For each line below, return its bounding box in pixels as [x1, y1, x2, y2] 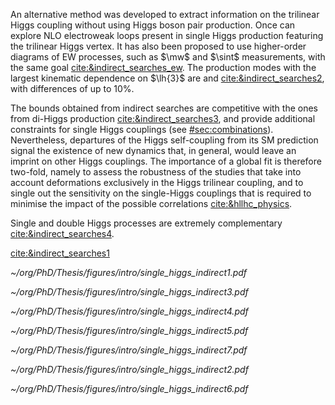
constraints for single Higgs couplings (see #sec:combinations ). [10, 124, 274, 135]
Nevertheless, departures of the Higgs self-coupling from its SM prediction [10, 134, 319, 146]
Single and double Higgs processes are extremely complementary [10, 217, 283, 229]
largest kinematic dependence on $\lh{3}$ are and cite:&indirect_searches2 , [10, 72, 325, 84]
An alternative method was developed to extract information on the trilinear [10, 9, 320, 20]
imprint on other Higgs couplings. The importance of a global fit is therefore [10, 155, 322, 167]
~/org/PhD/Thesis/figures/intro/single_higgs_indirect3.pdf [10, 286, 249, 298]
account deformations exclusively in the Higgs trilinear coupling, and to [10, 177, 304, 188]
